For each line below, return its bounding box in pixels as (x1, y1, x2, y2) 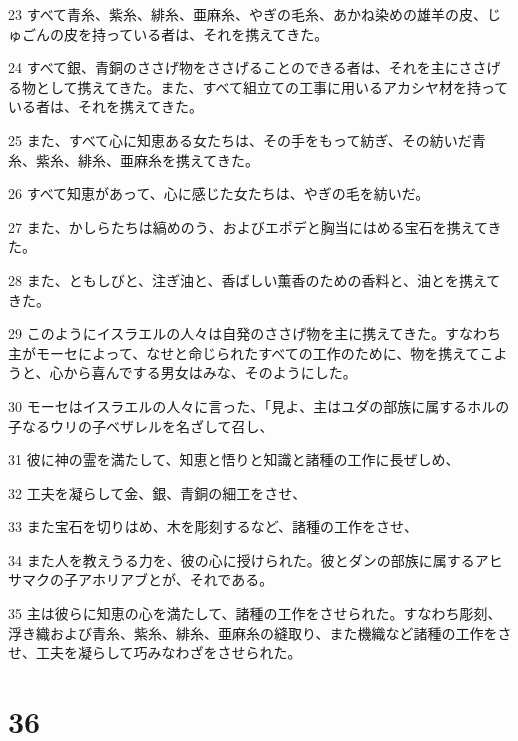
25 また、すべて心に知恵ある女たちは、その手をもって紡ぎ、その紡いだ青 (8, 129, 486, 150)
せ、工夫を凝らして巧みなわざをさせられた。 (8, 642, 302, 663)
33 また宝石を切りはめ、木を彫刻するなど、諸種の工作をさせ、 (8, 516, 418, 537)
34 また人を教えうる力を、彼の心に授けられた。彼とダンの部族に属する (8, 549, 475, 570)
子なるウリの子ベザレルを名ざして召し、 (8, 415, 274, 436)
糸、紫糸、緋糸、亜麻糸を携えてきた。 (8, 149, 259, 170)
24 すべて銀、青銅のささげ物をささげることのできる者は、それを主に (8, 57, 459, 78)
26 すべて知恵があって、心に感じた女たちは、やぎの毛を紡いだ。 (8, 183, 430, 204)
